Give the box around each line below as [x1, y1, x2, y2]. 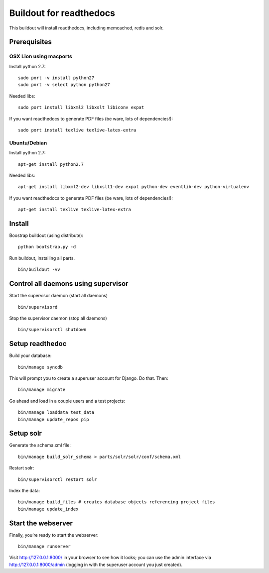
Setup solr [9, 429, 42, 438]
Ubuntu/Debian [9, 139, 47, 146]
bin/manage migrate [18, 387, 66, 393]
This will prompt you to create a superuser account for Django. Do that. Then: [9, 375, 168, 381]
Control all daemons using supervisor [9, 279, 129, 288]
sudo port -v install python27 [18, 75, 95, 81]
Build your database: [9, 352, 52, 358]
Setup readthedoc [9, 340, 67, 348]
